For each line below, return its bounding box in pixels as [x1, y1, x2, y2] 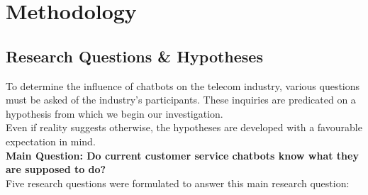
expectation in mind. [6, 133, 96, 148]
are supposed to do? [6, 162, 106, 177]
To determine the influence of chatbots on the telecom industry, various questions [6, 78, 360, 93]
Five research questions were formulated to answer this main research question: [6, 175, 350, 190]
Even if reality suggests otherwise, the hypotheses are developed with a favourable [6, 120, 362, 135]
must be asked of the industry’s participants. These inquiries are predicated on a [6, 92, 356, 107]
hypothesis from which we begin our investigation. [6, 106, 223, 121]
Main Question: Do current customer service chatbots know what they [6, 147, 359, 162]
